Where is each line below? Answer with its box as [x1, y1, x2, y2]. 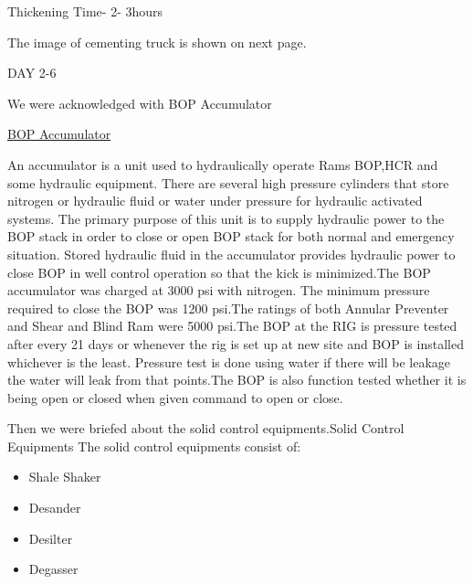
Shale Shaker [28, 467, 101, 486]
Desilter [28, 528, 73, 547]
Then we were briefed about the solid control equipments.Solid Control [7, 419, 405, 438]
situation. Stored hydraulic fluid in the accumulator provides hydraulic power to [7, 244, 456, 263]
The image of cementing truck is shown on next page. [7, 32, 307, 51]
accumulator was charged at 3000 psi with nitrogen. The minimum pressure [7, 281, 430, 300]
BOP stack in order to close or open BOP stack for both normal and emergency [7, 227, 455, 246]
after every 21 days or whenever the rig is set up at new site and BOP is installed [7, 334, 464, 353]
